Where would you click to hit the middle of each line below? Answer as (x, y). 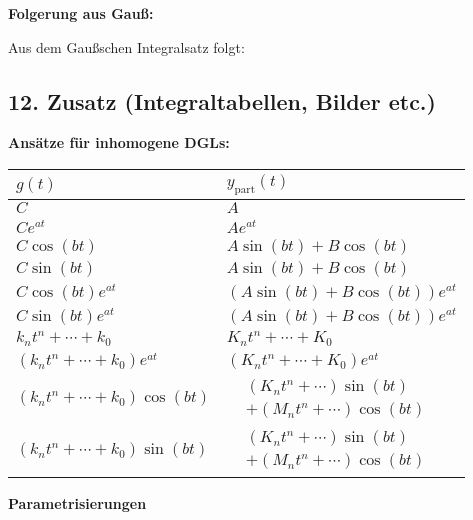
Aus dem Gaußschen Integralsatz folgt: (126, 46)
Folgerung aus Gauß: (81, 13)
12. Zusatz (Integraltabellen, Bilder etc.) (222, 100)
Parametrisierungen (77, 502)
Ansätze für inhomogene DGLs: (119, 142)
